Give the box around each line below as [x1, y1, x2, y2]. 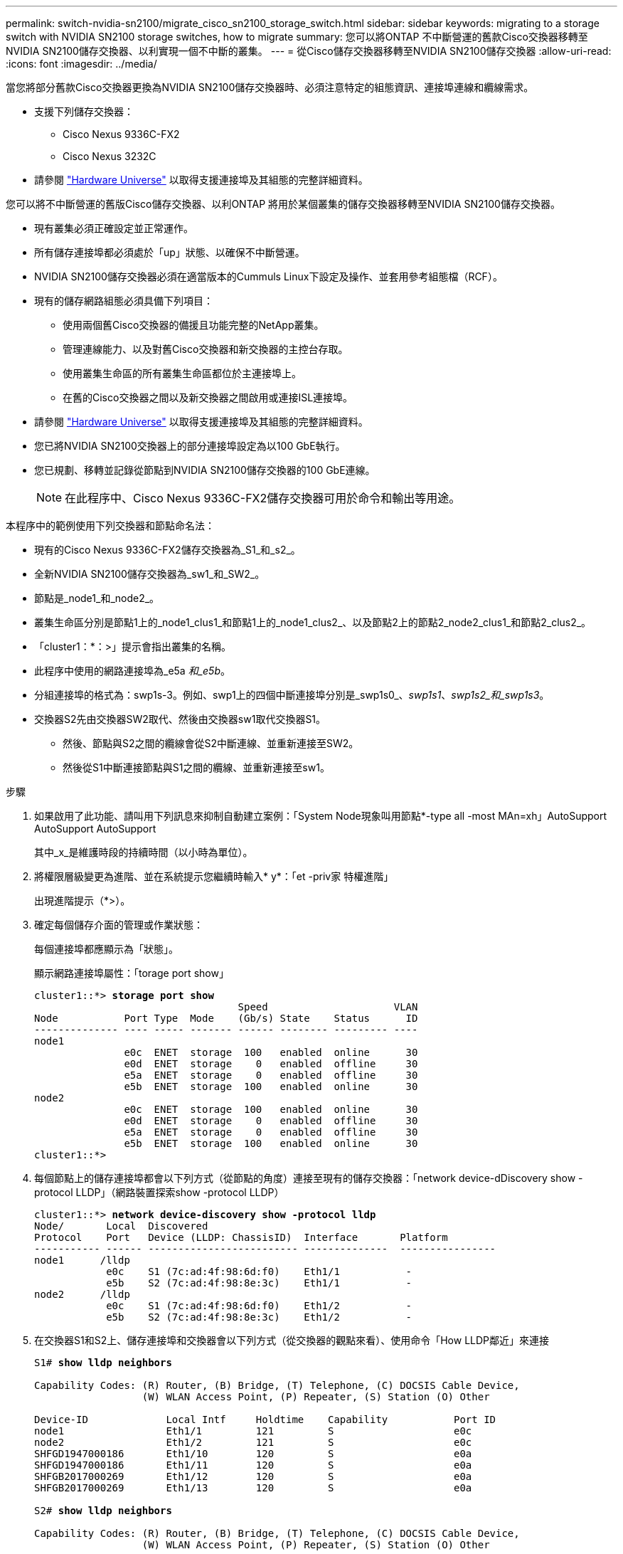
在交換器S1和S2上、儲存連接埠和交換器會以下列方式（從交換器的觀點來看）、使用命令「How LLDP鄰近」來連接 [34, 1334, 550, 1346]
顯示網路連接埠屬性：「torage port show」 [34, 967, 229, 979]
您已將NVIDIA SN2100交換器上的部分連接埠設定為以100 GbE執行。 [34, 440, 346, 452]
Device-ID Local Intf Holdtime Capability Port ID [34, 1414, 496, 1425]
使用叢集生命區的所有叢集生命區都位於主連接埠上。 [63, 367, 302, 379]
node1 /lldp [34, 1254, 130, 1266]
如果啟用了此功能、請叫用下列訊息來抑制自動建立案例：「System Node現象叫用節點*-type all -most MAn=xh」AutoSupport [34, 810, 607, 822]
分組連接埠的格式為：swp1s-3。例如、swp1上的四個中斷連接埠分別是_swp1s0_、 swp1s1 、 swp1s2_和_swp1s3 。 [34, 689, 550, 701]
